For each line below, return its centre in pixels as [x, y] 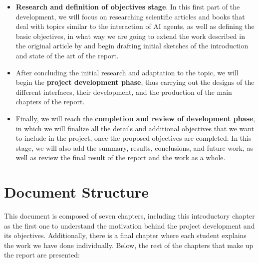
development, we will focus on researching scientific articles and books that [130, 16]
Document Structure [77, 192]
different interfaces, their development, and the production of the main [124, 92]
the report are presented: [42, 255]
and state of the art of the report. [67, 55]
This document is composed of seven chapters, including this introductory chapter [129, 216]
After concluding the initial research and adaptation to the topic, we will [127, 72]
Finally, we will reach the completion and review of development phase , [135, 118]
